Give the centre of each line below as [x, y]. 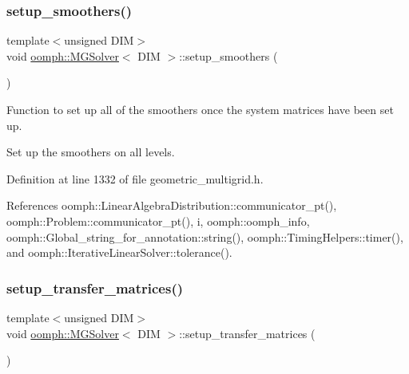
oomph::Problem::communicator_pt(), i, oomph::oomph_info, [158, 220]
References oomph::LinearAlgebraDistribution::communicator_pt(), [172, 205]
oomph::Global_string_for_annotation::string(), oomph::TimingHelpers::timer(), [205, 236]
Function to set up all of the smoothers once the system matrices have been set [200, 109]
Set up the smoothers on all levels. [91, 152]
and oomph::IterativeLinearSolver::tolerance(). [119, 252]
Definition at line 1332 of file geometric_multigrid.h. [135, 178]
